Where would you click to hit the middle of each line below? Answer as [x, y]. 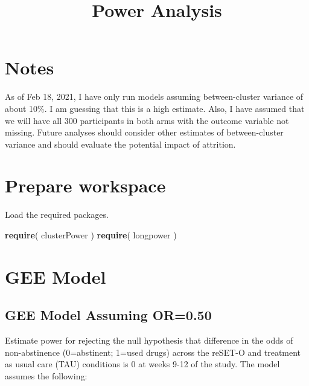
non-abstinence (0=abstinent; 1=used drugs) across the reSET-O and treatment [153, 352]
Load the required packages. [57, 214]
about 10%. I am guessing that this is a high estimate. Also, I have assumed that [155, 108]
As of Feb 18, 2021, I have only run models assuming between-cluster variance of [154, 97]
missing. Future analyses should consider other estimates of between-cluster [144, 132]
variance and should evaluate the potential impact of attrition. [120, 144]
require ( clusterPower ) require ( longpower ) [91, 235]
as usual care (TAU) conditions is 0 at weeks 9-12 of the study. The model [142, 364]
